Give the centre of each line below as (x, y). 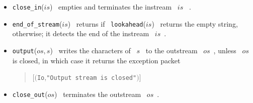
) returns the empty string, (195, 23)
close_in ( (28, 7)
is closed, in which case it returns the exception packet (96, 60)
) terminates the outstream (98, 94)
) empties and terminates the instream (111, 7)
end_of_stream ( (37, 23)
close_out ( (30, 94)
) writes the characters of (90, 50)
